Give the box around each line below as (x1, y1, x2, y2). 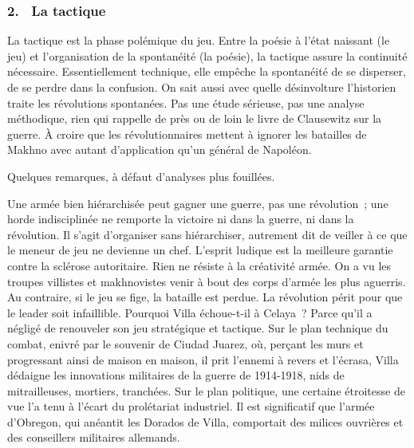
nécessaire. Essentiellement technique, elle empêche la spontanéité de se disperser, (7, 63, 406, 80)
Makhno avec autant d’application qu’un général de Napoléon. (7, 141, 312, 158)
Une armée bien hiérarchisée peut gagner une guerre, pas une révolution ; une (7, 195, 388, 211)
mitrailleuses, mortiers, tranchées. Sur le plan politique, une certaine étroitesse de (7, 382, 405, 399)
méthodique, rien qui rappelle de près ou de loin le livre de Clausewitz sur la (7, 110, 382, 127)
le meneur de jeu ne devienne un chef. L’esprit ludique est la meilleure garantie (7, 242, 393, 258)
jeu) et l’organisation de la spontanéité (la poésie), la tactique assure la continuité (7, 47, 408, 64)
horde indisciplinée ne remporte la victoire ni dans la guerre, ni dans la (7, 210, 354, 227)
